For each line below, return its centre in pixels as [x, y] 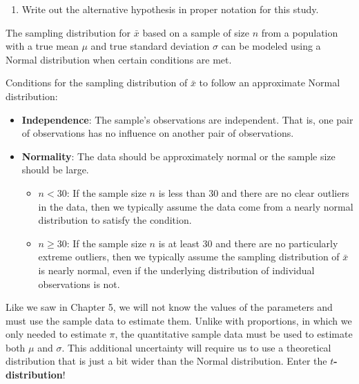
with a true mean [42, 46]
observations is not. [79, 284]
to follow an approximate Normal [270, 83]
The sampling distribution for [68, 32]
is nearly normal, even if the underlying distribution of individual [176, 270]
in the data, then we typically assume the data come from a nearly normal [196, 206]
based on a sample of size [196, 32]
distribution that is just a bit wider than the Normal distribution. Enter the [166, 361]
